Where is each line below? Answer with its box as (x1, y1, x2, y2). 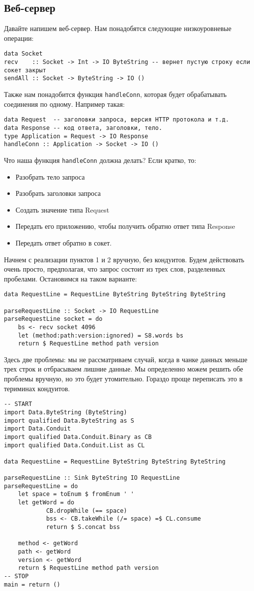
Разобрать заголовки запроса (15, 188, 101, 198)
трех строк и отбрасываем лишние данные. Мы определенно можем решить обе (4, 364, 243, 374)
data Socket (4, 50, 43, 58)
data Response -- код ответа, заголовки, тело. (4, 124, 163, 131)
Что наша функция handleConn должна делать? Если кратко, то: (4, 155, 197, 165)
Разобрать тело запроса (15, 171, 85, 182)
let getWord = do (18, 499, 75, 506)
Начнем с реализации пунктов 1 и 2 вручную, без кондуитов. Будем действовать (4, 254, 245, 264)
